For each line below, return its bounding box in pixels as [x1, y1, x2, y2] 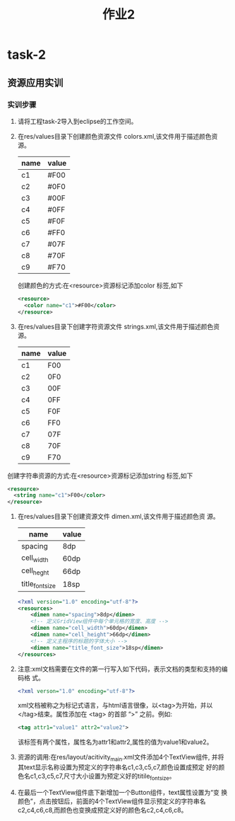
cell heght [20, 565, 49, 577]
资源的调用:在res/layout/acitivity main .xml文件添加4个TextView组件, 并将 [17, 753, 224, 763]
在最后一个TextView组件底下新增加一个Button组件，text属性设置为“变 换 [17, 788, 228, 796]
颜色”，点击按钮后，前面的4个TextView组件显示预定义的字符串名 [17, 797, 206, 805]
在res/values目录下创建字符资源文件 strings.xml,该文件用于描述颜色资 [17, 322, 220, 331]
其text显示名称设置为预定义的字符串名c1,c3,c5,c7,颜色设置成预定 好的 [17, 763, 219, 771]
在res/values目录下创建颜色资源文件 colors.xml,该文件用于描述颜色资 [17, 132, 218, 140]
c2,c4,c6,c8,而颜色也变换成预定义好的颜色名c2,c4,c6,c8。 [17, 805, 188, 814]
